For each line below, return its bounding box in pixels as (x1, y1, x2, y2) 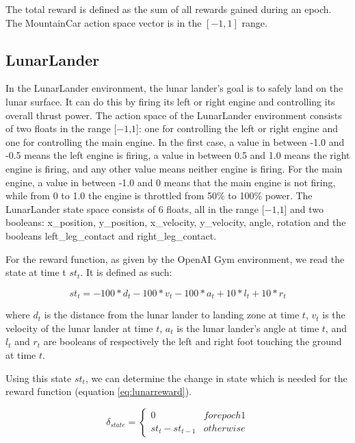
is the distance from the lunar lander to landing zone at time (44, 307, 300, 322)
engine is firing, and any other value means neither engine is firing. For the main (5, 161, 343, 175)
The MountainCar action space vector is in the (5, 15, 202, 29)
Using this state (5, 370, 72, 385)
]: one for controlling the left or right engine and (136, 121, 339, 136)
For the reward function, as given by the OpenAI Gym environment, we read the (5, 251, 345, 266)
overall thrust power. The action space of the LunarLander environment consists (5, 107, 342, 122)
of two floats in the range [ (5, 121, 117, 136)
